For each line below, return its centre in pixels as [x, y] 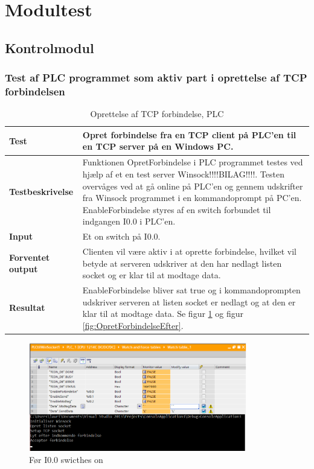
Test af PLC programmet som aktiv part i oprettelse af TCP [156, 78]
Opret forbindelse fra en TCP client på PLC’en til [189, 134]
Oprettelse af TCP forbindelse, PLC [157, 114]
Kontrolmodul [50, 47]
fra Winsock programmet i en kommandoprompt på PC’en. [192, 198]
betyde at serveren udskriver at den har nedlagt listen [182, 263]
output [24, 269]
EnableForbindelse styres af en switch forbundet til [177, 209]
